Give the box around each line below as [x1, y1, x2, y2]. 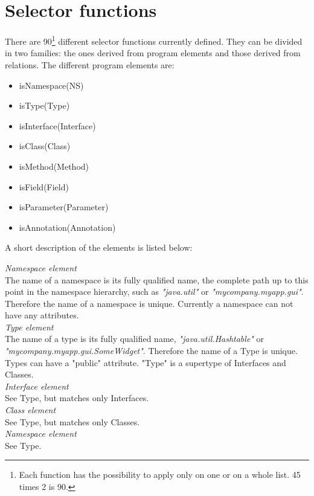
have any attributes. [5, 309, 79, 321]
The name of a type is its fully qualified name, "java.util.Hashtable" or [5, 332, 264, 345]
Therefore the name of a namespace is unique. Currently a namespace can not [5, 297, 293, 309]
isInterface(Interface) [19, 119, 96, 132]
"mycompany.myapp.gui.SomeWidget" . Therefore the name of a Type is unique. [5, 344, 298, 357]
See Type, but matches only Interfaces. [5, 391, 149, 404]
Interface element [5, 379, 69, 392]
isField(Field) [19, 180, 69, 193]
